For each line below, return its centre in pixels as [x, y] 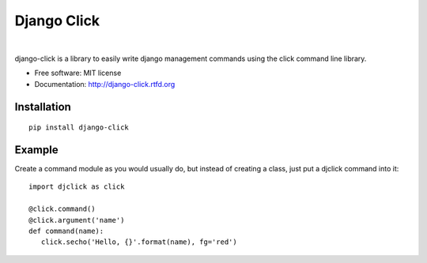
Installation [43, 107]
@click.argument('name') [77, 220]
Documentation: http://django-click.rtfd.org [105, 84]
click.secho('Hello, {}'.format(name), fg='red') [139, 242]
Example [36, 150]
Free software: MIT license [78, 73]
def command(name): [66, 231]
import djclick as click [77, 187]
